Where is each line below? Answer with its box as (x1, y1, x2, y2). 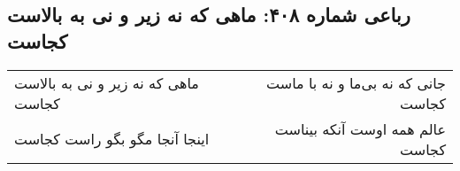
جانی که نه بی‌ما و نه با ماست (266, 72, 446, 93)
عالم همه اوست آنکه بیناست (274, 118, 446, 139)
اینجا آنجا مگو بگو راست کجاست (14, 128, 210, 150)
